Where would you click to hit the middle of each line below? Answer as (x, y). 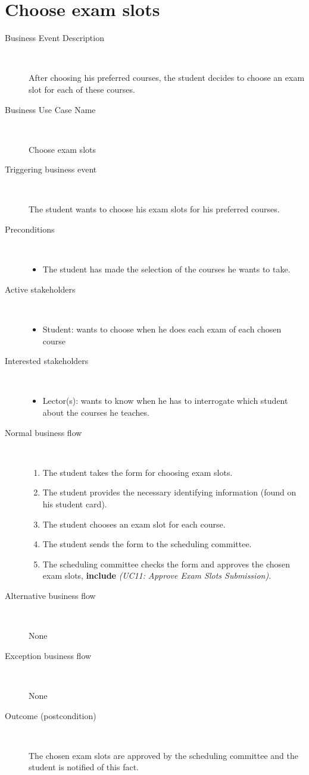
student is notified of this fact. (84, 767)
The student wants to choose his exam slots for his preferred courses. (154, 209)
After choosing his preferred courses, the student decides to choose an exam (167, 78)
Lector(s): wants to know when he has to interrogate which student (165, 401)
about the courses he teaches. (96, 412)
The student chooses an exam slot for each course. (134, 524)
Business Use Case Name (50, 109)
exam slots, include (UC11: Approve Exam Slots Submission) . (157, 575)
